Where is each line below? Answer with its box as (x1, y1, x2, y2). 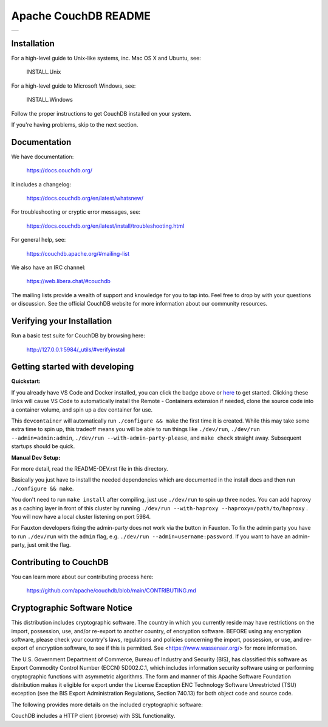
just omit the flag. (27, 541, 71, 549)
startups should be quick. (11, 443, 75, 450)
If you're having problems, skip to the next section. (11, 121, 138, 128)
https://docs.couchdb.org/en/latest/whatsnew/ (26, 195, 144, 202)
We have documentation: (11, 153, 74, 160)
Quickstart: (11, 378, 41, 385)
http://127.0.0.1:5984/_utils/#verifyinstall (26, 346, 126, 353)
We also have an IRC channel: (11, 264, 86, 271)
